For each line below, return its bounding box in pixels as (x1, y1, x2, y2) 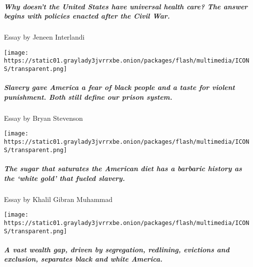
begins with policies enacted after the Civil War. (4, 11, 170, 21)
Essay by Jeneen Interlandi (4, 32, 85, 42)
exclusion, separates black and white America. (4, 254, 162, 264)
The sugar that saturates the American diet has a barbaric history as (4, 163, 242, 174)
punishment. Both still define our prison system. (4, 91, 172, 102)
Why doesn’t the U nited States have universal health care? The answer (4, 1, 248, 11)
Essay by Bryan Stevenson (4, 112, 83, 123)
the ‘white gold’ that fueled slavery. (4, 173, 125, 183)
